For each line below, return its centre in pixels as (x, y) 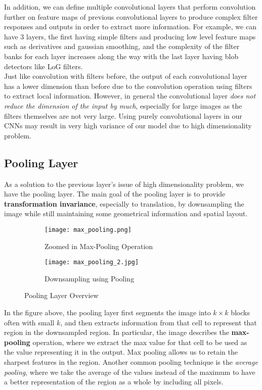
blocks (240, 312)
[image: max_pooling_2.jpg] (92, 262)
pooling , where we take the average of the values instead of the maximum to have (130, 372)
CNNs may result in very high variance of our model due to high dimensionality (128, 126)
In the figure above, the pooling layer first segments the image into (107, 312)
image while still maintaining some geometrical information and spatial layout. (126, 213)
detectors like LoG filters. (43, 66)
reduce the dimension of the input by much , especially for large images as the (123, 105)
